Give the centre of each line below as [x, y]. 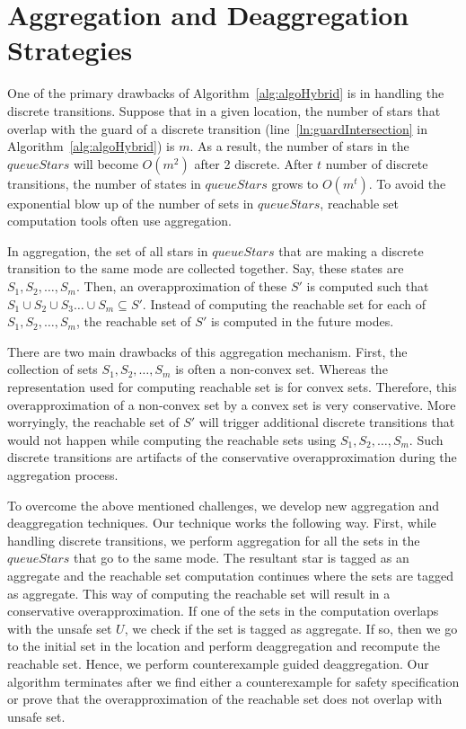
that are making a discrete [351, 250]
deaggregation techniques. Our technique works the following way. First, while [222, 523]
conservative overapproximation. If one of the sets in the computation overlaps [223, 611]
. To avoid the [407, 183]
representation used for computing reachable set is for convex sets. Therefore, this [232, 387]
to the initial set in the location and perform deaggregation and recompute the [224, 646]
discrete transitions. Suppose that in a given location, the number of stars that [224, 110]
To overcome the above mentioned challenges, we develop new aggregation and [224, 505]
